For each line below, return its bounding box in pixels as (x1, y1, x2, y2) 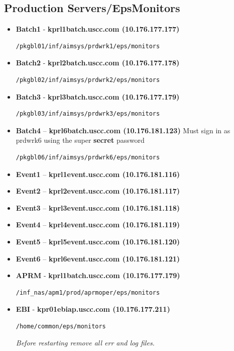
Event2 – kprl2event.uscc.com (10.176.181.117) (16, 186, 180, 196)
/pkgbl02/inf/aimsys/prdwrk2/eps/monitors (16, 76, 160, 83)
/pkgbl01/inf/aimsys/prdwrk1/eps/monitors (16, 42, 160, 50)
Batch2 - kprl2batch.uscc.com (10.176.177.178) (16, 57, 180, 68)
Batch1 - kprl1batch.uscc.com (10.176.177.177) (16, 24, 180, 34)
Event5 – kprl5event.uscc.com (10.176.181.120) (16, 236, 180, 246)
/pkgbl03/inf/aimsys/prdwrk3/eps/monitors (16, 110, 160, 118)
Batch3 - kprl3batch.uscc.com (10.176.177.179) (16, 91, 180, 102)
